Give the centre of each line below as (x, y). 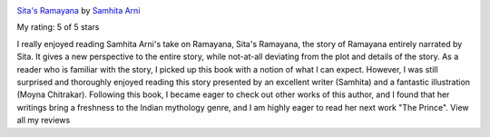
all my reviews (44, 120)
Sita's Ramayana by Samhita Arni (78, 10)
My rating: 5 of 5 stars (58, 27)
